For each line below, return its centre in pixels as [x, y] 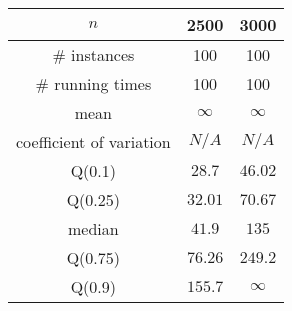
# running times [93, 83]
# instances [93, 54]
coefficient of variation [93, 141]
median [93, 228]
